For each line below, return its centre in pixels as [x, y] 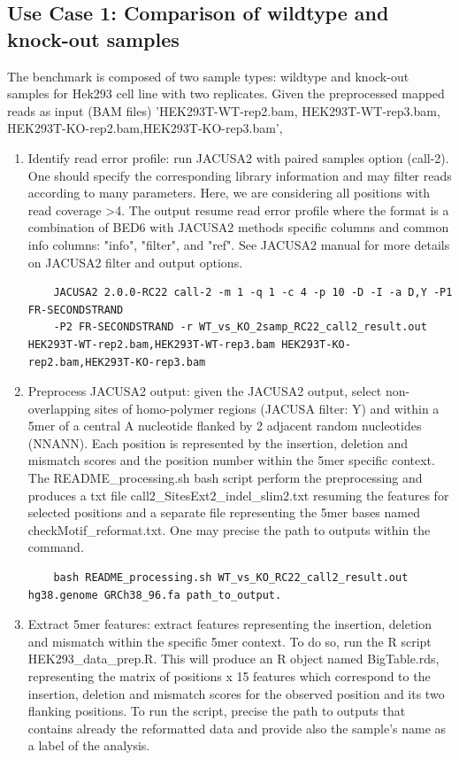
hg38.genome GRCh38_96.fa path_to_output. [155, 595]
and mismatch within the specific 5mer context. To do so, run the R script [229, 641]
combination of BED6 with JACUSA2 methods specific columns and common [238, 227]
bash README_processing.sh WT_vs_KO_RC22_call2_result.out [231, 578]
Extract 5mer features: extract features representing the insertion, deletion [229, 624]
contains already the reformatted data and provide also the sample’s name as [237, 728]
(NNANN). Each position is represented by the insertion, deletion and [218, 442]
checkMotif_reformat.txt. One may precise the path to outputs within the [229, 529]
